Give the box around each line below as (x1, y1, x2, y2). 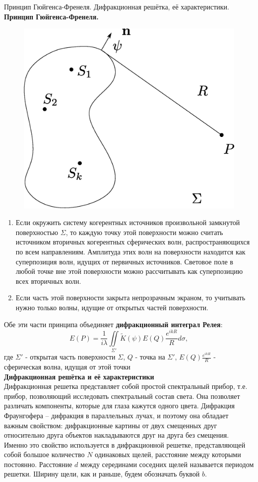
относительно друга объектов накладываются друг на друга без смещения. (4, 430, 229, 440)
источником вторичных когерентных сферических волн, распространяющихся (15, 237, 250, 247)
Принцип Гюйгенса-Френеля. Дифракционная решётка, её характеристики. (4, 1, 229, 11)
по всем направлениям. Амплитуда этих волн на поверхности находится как (15, 246, 246, 257)
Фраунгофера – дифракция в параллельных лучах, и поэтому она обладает (4, 410, 229, 420)
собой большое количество (4, 449, 85, 460)
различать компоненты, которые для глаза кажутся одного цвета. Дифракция (4, 400, 235, 411)
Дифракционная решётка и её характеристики (4, 371, 154, 381)
